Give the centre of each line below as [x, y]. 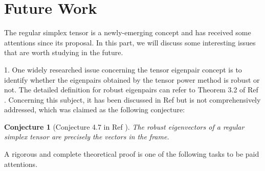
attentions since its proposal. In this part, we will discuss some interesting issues [130, 42]
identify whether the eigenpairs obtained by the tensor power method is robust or [132, 79]
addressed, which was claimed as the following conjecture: [95, 109]
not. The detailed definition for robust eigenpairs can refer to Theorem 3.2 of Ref [131, 90]
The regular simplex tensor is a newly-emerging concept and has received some [128, 32]
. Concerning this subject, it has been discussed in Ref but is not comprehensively [132, 99]
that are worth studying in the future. [64, 52]
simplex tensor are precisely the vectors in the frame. [87, 137]
